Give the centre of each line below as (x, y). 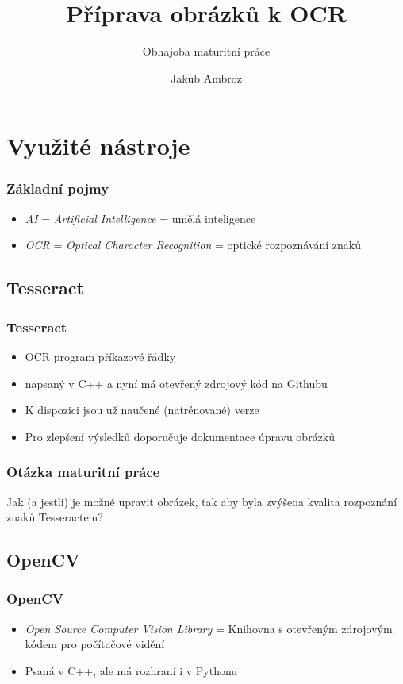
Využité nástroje (98, 146)
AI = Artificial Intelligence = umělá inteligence (140, 218)
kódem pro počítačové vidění (95, 644)
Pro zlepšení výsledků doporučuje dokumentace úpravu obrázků (180, 436)
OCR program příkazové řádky (100, 356)
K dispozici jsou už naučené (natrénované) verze (142, 410)
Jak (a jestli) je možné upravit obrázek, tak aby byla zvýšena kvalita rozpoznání (202, 501)
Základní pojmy (58, 188)
